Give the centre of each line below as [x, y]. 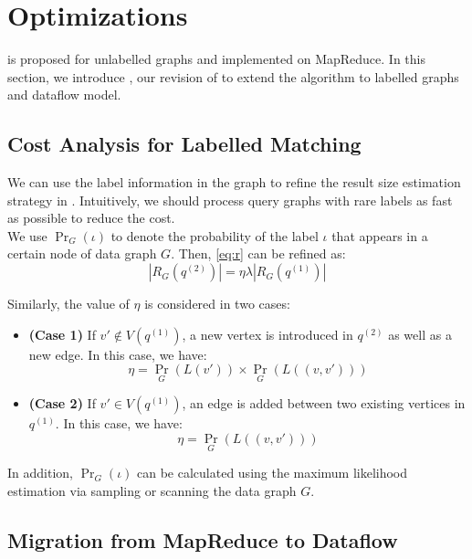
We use [27, 235]
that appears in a [380, 235]
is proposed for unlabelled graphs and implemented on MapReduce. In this [216, 59]
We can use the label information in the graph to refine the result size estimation [234, 182]
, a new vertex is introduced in [267, 334]
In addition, [40, 473]
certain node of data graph [82, 253]
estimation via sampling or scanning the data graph [152, 490]
